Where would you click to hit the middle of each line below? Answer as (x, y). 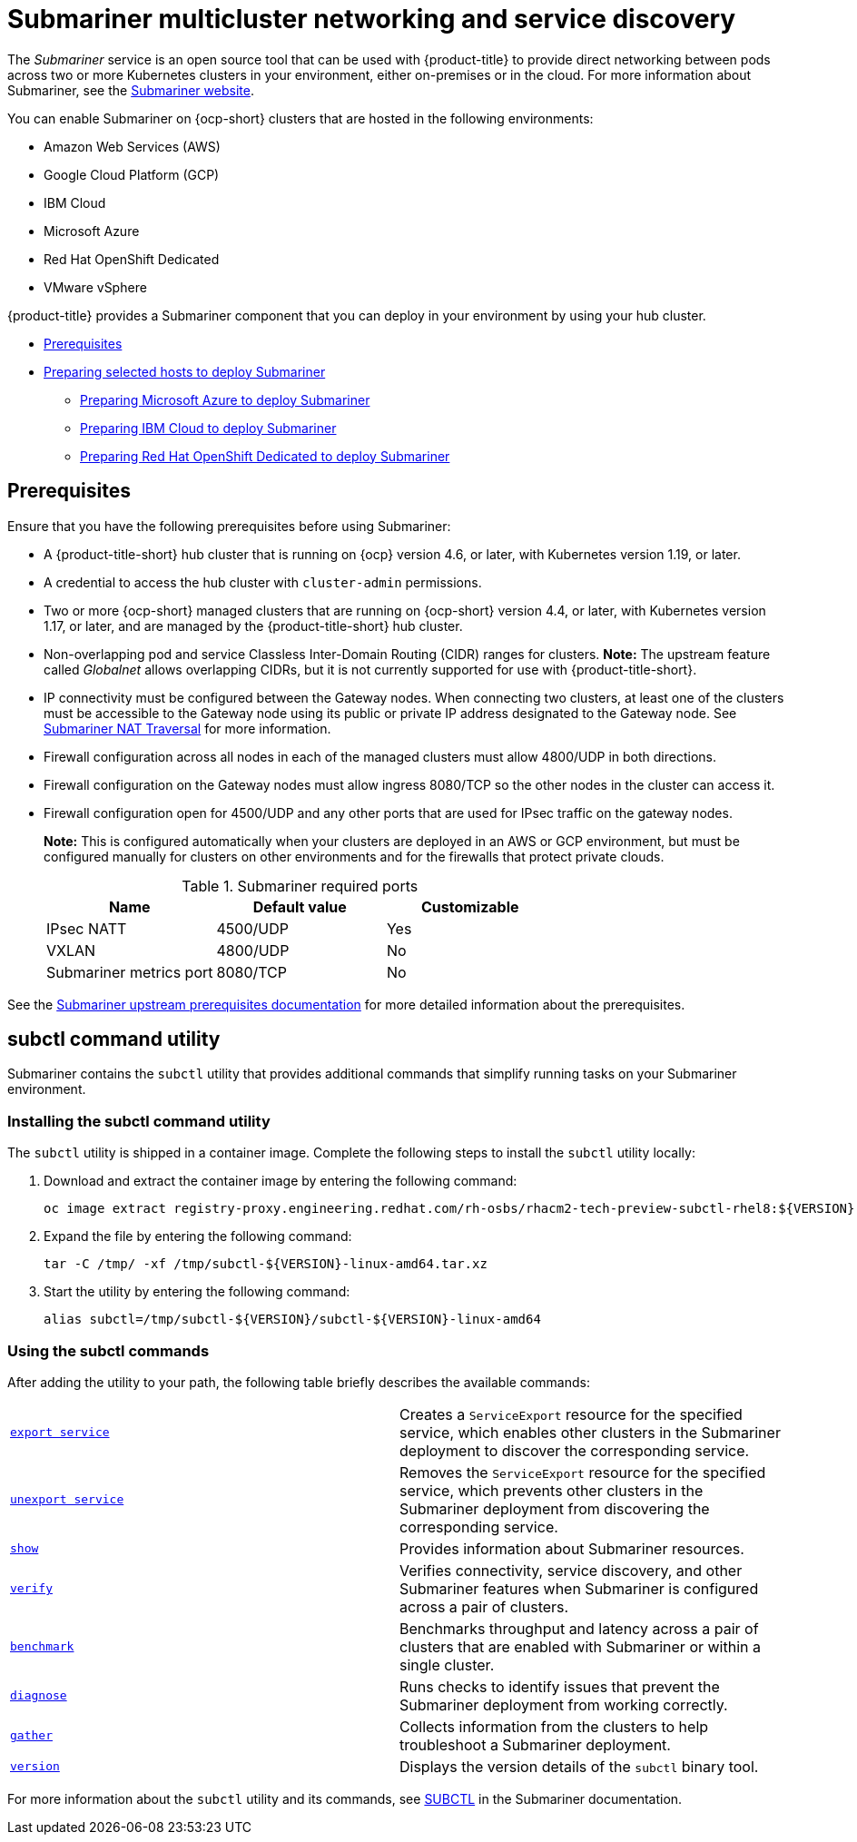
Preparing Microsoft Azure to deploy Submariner (225, 399)
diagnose (39, 1696)
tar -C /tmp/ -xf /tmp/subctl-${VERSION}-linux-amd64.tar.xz (266, 1264)
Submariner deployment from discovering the (555, 1508)
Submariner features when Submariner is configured (579, 1588)
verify (31, 1589)
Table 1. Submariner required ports (300, 886)
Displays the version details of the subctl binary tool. (579, 1766)
